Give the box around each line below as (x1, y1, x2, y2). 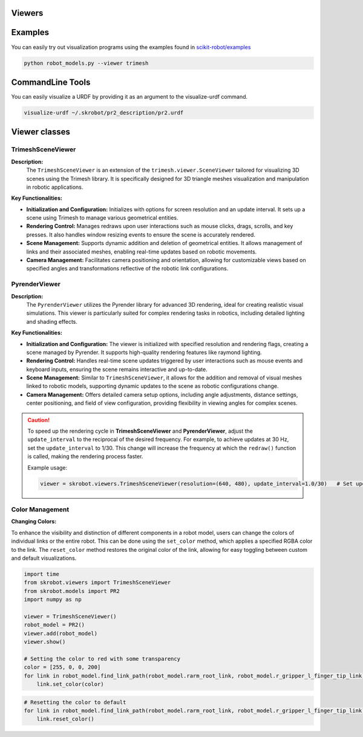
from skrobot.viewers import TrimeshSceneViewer (24, 579, 171, 586)
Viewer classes (11, 127, 71, 137)
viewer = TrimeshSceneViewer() (24, 613, 117, 620)
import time (24, 571, 60, 577)
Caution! (27, 416, 50, 424)
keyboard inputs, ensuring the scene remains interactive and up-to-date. (26, 365, 208, 373)
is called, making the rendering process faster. (27, 453, 143, 460)
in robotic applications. (26, 183, 83, 191)
